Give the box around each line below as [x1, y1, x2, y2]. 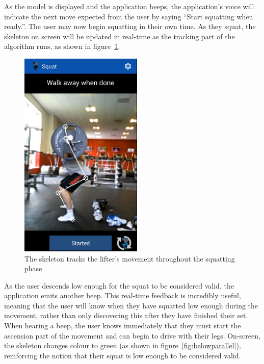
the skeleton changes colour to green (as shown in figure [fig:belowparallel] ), [4, 340, 241, 351]
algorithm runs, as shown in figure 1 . [4, 41, 120, 51]
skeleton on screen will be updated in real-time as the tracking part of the [4, 31, 235, 41]
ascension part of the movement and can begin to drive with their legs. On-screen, [4, 330, 260, 341]
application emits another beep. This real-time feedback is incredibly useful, [4, 290, 241, 301]
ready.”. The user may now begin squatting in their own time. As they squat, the [4, 21, 256, 32]
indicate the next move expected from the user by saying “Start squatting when [4, 11, 253, 21]
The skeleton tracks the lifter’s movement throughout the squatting [24, 253, 235, 264]
